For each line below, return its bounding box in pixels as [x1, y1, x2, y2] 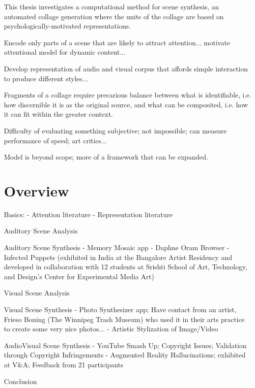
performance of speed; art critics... [4, 135, 107, 145]
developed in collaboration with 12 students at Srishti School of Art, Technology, [4, 261, 248, 272]
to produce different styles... [4, 73, 88, 83]
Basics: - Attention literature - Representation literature [4, 209, 173, 219]
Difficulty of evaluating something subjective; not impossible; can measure [4, 125, 227, 135]
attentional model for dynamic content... [4, 47, 126, 57]
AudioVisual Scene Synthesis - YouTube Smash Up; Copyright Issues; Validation [4, 340, 247, 350]
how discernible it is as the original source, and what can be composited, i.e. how [4, 99, 248, 109]
